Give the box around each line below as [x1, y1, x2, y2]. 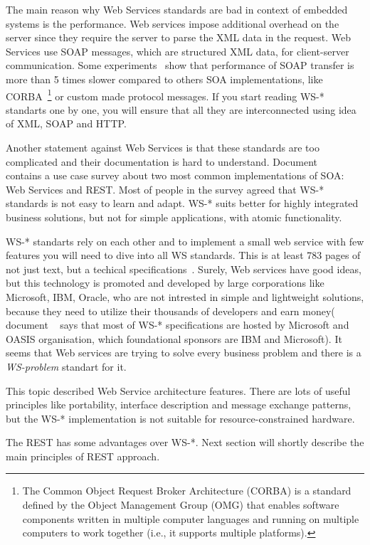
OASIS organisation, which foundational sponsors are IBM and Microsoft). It [6, 331, 342, 346]
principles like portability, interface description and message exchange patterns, [6, 397, 351, 412]
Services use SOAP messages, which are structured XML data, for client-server [6, 43, 349, 58]
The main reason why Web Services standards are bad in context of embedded [6, 2, 348, 16]
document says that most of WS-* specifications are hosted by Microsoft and [6, 317, 349, 332]
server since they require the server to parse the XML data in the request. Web [6, 30, 351, 45]
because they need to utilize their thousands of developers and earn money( [6, 303, 335, 318]
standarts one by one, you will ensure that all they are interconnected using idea [6, 102, 356, 117]
